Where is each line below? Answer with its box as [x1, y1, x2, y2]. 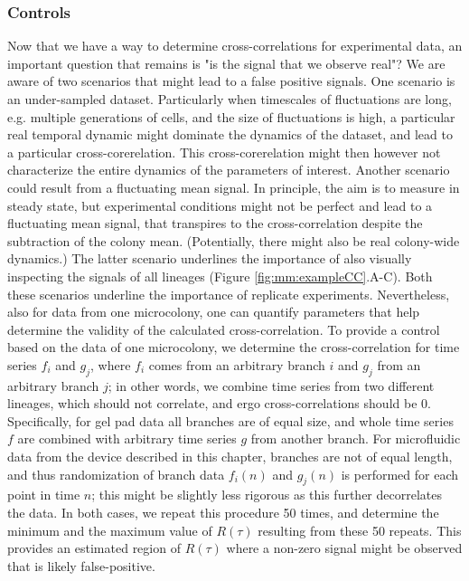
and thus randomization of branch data [7, 464, 225, 483]
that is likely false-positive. [7, 556, 155, 575]
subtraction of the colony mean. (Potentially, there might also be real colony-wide [7, 231, 460, 250]
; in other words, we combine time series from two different [108, 376, 435, 395]
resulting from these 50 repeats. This [258, 520, 462, 539]
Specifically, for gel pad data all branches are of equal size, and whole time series [7, 411, 454, 430]
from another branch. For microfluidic [250, 429, 461, 448]
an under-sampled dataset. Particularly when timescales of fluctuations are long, [7, 90, 452, 108]
